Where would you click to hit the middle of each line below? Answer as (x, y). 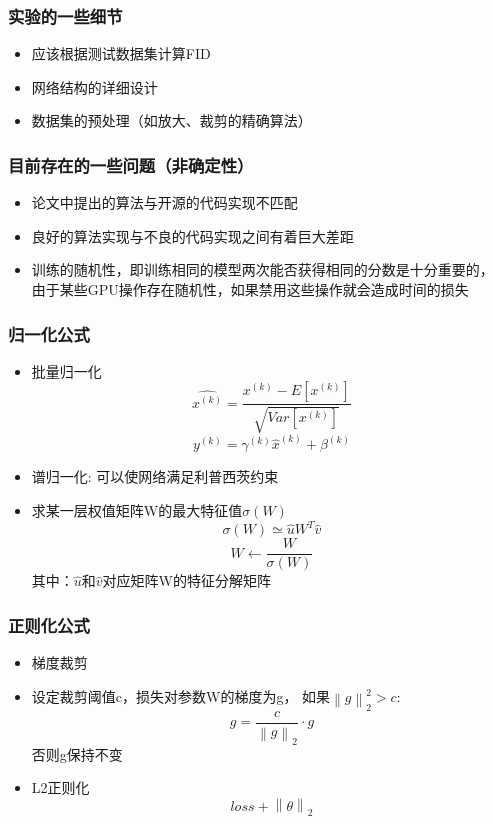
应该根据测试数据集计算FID (121, 53)
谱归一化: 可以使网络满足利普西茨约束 (155, 476)
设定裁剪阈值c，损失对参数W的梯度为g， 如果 (181, 695)
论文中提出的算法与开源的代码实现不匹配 (164, 202)
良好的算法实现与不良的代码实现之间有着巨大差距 (192, 235)
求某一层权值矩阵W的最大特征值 (137, 510)
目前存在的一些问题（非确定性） (131, 164)
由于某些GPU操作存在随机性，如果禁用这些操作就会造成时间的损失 (250, 289)
